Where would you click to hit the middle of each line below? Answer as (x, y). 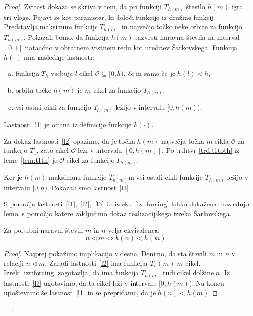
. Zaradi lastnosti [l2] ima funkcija (96, 263)
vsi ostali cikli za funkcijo (53, 107)
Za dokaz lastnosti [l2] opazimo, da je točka (69, 140)
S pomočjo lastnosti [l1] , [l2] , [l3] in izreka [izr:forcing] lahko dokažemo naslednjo (126, 204)
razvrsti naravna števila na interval (187, 37)
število (195, 6)
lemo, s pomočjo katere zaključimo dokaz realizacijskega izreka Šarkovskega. (118, 213)
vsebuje (62, 73)
